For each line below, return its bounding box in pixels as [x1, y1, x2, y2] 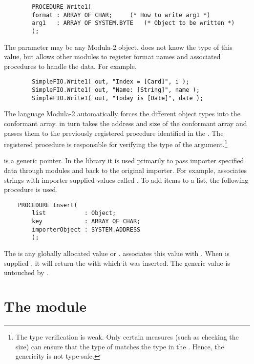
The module [4, 296, 87, 316]
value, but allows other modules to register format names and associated [4, 51, 221, 62]
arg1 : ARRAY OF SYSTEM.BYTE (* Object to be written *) [32, 20, 235, 27]
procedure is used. [4, 184, 58, 194]
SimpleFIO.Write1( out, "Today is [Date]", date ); [32, 94, 204, 102]
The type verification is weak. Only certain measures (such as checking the [15, 331, 239, 342]
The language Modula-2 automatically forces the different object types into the [4, 108, 241, 119]
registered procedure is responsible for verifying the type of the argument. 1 [4, 138, 228, 149]
